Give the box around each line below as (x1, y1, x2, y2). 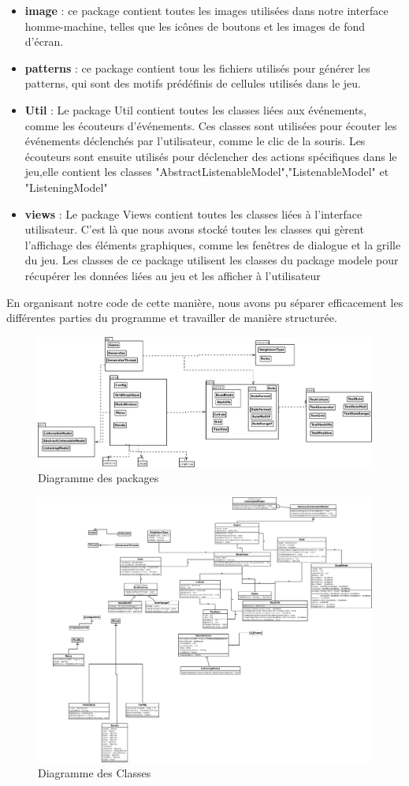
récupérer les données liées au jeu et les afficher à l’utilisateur (24, 267, 321, 283)
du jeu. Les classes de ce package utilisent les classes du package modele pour (24, 252, 399, 268)
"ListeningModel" (24, 178, 108, 195)
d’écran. (24, 33, 64, 50)
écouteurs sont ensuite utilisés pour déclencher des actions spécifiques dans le (24, 148, 397, 164)
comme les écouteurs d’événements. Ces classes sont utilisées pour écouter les (24, 117, 397, 133)
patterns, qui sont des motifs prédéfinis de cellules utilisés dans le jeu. (24, 75, 361, 92)
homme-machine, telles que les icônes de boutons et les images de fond (24, 17, 366, 34)
